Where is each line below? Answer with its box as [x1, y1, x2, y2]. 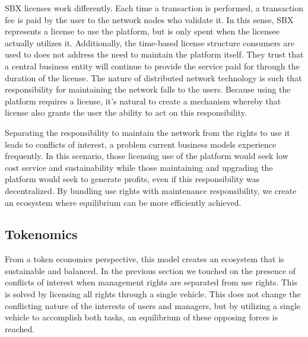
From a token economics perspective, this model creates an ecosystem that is [5, 253, 284, 265]
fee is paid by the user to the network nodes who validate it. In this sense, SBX [5, 13, 294, 26]
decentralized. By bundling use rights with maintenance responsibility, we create [5, 184, 297, 196]
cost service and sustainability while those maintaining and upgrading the [5, 161, 273, 173]
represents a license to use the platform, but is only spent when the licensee [5, 25, 280, 37]
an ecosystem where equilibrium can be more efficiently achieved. [5, 196, 242, 208]
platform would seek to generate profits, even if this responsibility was [5, 173, 260, 185]
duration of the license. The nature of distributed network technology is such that [5, 71, 302, 84]
